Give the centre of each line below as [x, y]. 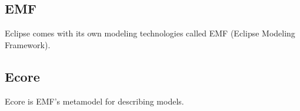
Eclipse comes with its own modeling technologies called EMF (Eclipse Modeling [150, 33]
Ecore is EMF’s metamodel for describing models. [94, 101]
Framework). [28, 44]
